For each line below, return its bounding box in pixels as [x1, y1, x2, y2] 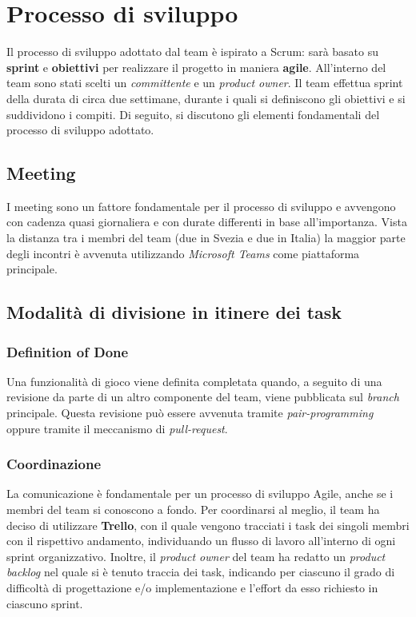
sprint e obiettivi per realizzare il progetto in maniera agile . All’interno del [6, 58, 386, 75]
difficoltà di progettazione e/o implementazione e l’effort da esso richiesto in [6, 579, 378, 596]
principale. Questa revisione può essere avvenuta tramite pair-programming [6, 404, 374, 421]
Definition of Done [6, 341, 129, 361]
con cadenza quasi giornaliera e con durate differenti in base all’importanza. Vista [6, 213, 407, 230]
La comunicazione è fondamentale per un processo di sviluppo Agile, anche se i [6, 485, 394, 502]
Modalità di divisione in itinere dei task [6, 300, 342, 324]
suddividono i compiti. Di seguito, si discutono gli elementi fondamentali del [6, 105, 380, 122]
